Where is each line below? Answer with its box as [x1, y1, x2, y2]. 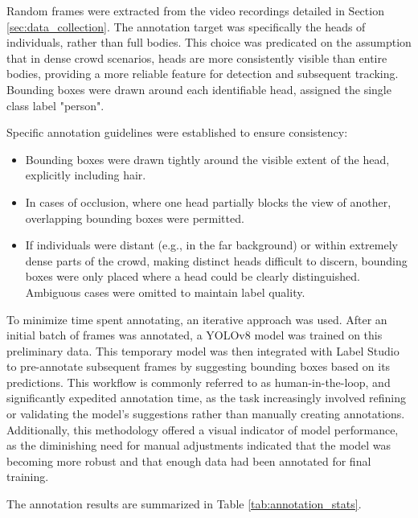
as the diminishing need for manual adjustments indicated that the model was [6, 437, 391, 454]
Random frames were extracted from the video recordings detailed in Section [6, 2, 384, 18]
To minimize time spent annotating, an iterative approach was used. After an [6, 310, 387, 327]
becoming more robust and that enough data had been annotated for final [6, 452, 371, 469]
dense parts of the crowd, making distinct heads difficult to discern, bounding [25, 252, 408, 269]
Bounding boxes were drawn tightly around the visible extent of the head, [25, 150, 390, 167]
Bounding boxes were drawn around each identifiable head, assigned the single [6, 80, 391, 97]
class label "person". [6, 97, 104, 113]
